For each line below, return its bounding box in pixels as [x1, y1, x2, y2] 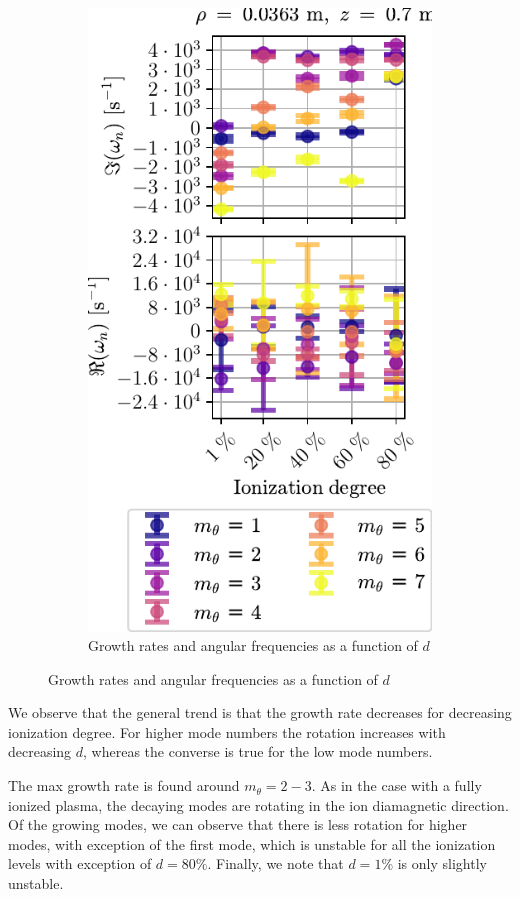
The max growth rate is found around [8, 775, 240, 796]
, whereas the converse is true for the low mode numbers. [83, 741, 433, 762]
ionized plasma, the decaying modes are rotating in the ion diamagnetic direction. [8, 794, 509, 815]
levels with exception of [8, 853, 152, 874]
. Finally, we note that [207, 853, 344, 874]
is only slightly [397, 853, 487, 874]
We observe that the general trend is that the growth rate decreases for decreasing [8, 702, 512, 723]
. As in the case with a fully [311, 775, 482, 796]
